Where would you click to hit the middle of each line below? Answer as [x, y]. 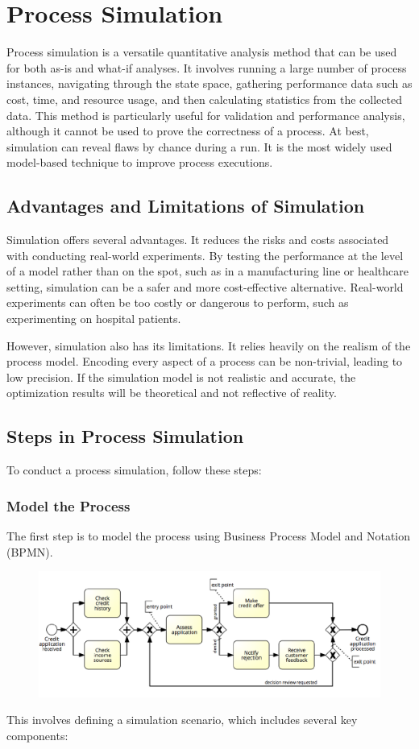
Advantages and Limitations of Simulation [186, 206]
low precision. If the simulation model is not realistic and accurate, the [181, 377]
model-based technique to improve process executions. [140, 162]
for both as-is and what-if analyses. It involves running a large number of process [207, 67]
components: [37, 735]
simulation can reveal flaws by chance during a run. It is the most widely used [199, 146]
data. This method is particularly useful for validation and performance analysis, [206, 115]
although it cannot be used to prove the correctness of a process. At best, [188, 131]
